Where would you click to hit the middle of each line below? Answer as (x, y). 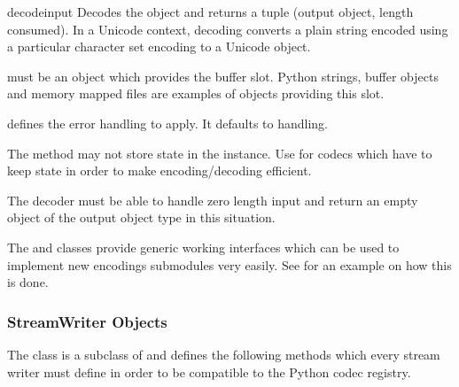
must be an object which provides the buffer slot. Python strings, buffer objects (223, 76)
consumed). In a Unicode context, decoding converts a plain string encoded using (228, 29)
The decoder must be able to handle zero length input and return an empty (213, 200)
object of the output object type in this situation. (141, 217)
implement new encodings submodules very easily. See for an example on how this (229, 264)
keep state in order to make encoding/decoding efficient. (159, 170)
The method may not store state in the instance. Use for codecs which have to (220, 153)
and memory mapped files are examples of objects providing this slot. (196, 93)
